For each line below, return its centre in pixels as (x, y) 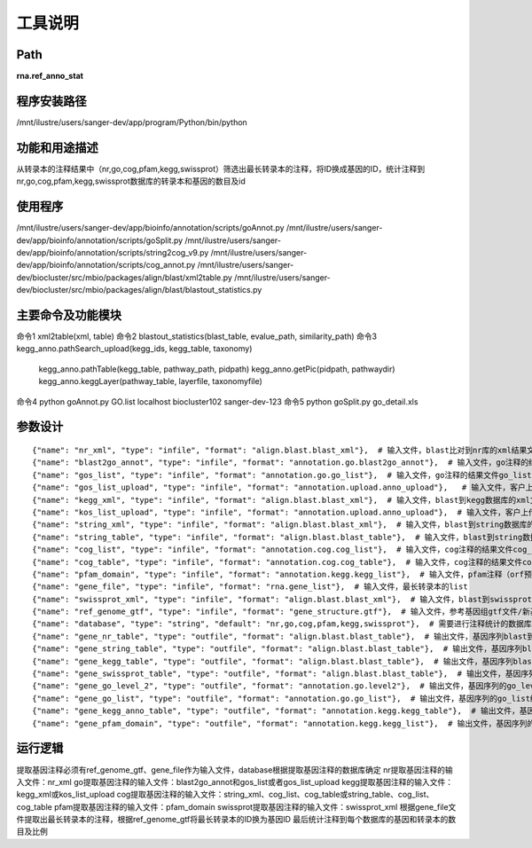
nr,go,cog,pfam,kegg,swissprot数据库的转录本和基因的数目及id (131, 181)
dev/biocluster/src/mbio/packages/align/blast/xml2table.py (124, 277)
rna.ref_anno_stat (50, 76)
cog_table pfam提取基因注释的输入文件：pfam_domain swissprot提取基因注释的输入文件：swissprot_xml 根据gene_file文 (236, 806)
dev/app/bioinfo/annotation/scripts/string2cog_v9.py (113, 252)
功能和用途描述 (57, 148)
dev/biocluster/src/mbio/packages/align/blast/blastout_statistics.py (139, 290)
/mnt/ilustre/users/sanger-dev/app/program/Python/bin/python (132, 122)
